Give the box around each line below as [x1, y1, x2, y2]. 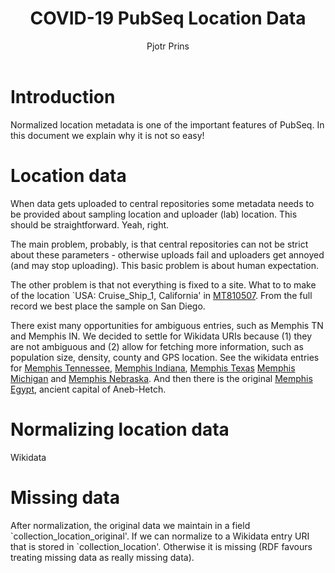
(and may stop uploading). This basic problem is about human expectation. [10, 259, 320, 271]
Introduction [10, 85, 116, 108]
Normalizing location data [10, 418, 230, 441]
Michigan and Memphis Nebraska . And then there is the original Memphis [10, 372, 313, 384]
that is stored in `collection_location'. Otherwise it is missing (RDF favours [10, 540, 313, 552]
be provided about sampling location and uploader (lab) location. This [10, 208, 298, 220]
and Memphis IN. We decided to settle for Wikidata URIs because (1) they [10, 330, 313, 342]
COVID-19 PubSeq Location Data [29, 7, 307, 30]
